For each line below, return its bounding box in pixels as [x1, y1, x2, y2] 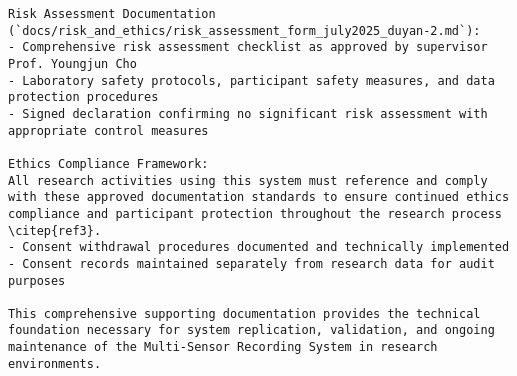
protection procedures [8, 90, 159, 105]
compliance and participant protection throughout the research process [8, 206, 502, 221]
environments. [8, 356, 102, 371]
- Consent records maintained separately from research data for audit [8, 256, 495, 271]
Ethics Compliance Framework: [8, 156, 209, 171]
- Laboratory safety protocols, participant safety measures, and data [8, 73, 495, 88]
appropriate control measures [8, 123, 209, 138]
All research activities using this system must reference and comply [8, 173, 488, 188]
